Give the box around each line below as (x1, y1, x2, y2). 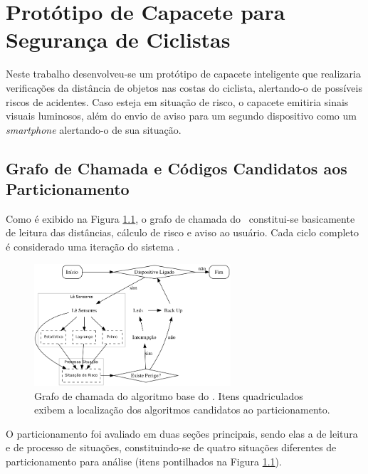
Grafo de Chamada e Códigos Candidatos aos (6, 157, 347, 179)
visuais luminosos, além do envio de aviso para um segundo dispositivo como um (6, 108, 357, 123)
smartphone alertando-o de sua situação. (6, 122, 182, 137)
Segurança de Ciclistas (6, 25, 231, 54)
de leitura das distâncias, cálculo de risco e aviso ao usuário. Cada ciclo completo (6, 225, 359, 240)
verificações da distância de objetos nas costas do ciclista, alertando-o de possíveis (6, 80, 362, 95)
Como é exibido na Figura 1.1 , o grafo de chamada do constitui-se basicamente (6, 211, 355, 226)
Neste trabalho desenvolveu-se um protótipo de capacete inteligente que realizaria (6, 66, 361, 81)
